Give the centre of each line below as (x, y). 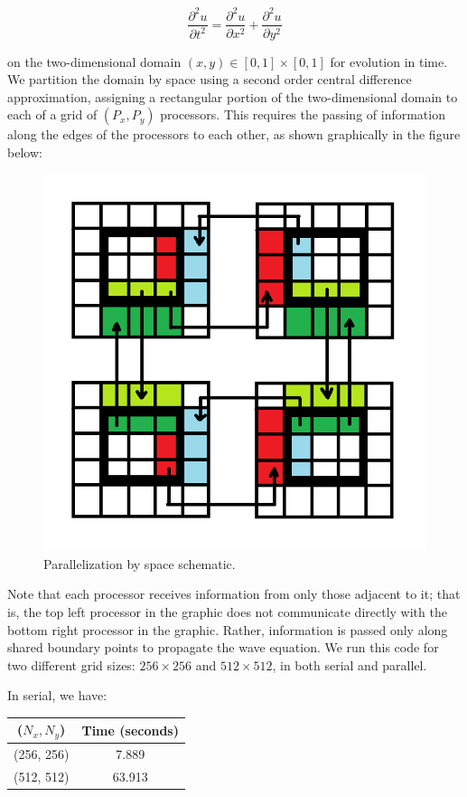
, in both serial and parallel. (350, 664)
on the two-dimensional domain (94, 61)
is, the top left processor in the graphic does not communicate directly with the (227, 612)
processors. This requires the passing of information (303, 114)
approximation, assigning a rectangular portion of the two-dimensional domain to (233, 96)
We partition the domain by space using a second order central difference (210, 79)
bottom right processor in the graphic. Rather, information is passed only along (228, 629)
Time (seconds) (130, 730)
